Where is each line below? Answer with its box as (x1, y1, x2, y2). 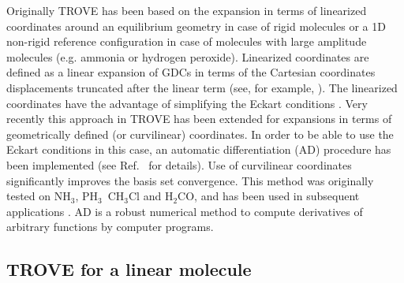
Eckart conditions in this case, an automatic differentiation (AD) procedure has (6, 141, 391, 158)
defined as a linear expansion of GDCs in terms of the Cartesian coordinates (6, 64, 376, 80)
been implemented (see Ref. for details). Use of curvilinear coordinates (6, 156, 352, 173)
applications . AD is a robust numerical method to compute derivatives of (6, 203, 363, 219)
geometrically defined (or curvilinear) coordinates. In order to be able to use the (6, 125, 394, 142)
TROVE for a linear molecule (6, 257, 252, 281)
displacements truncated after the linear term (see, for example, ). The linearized (6, 79, 398, 95)
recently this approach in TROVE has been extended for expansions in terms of (6, 110, 392, 127)
